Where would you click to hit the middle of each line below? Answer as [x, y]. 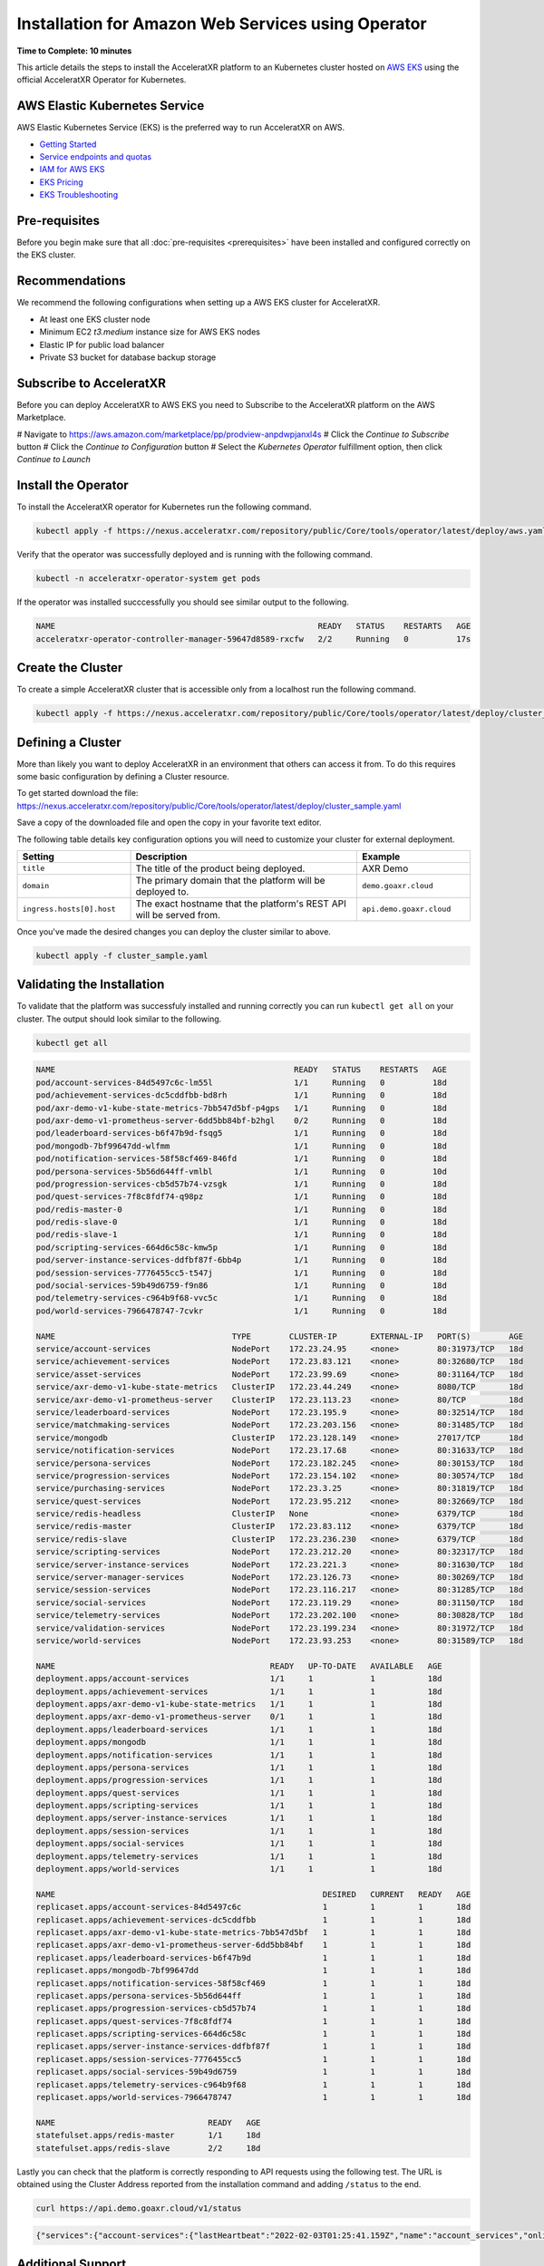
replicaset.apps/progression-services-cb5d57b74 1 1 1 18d [253, 2009]
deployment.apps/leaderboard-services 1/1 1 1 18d [239, 1729]
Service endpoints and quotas [96, 157]
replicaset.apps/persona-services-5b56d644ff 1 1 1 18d [253, 1995]
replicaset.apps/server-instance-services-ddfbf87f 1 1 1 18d [253, 2047]
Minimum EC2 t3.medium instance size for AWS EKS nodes [150, 332]
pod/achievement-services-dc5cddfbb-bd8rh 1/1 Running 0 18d [242, 1095]
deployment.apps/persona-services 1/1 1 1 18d [239, 1767]
